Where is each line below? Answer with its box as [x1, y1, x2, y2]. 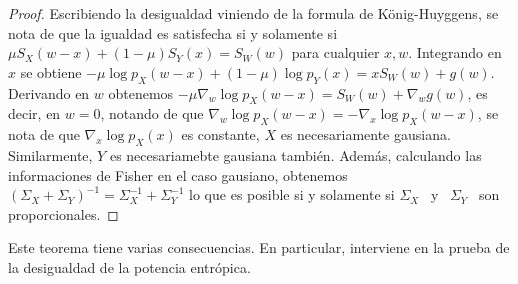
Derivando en [8, 82, 90, 103]
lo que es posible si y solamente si [189, 184, 395, 205]
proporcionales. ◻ [8, 203, 119, 224]
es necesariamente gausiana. [280, 124, 451, 145]
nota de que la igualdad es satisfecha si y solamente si [8, 22, 338, 43]
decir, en [8, 103, 61, 124]
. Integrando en [408, 42, 502, 63]
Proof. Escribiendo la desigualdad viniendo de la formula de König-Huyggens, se [8, 3, 499, 23]
